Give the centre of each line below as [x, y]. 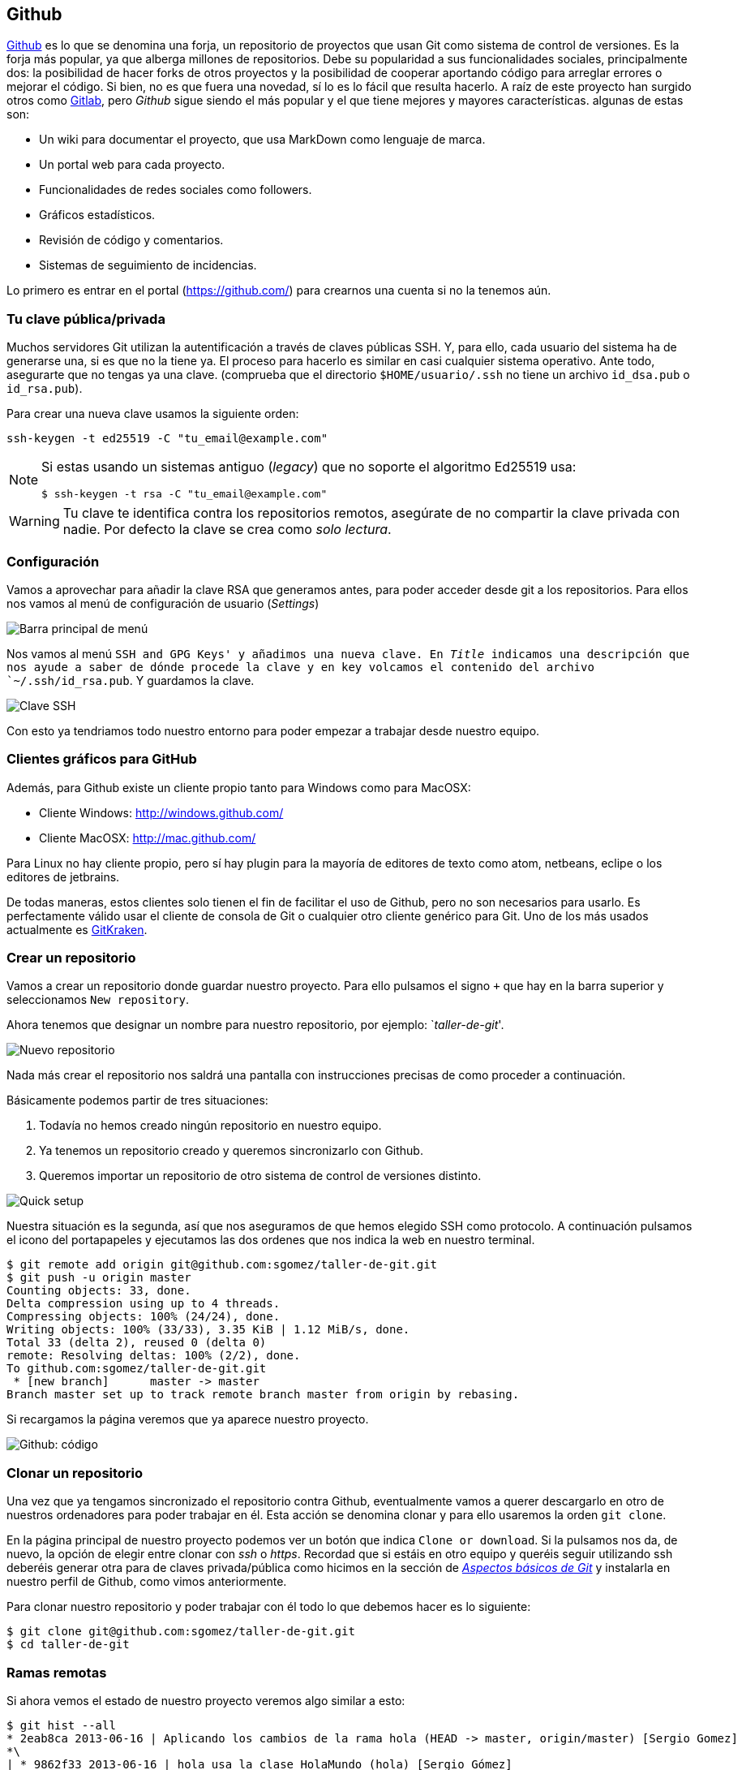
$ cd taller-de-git [68, 1645]
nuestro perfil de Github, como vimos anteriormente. [147, 1582]
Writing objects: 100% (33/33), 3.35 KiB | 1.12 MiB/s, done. [208, 1330]
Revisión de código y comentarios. [131, 240]
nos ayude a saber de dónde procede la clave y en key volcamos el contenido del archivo [300, 667]
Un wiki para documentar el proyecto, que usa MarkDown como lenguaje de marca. [262, 140]
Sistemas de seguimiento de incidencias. [148, 265]
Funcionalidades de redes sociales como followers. [176, 190]
